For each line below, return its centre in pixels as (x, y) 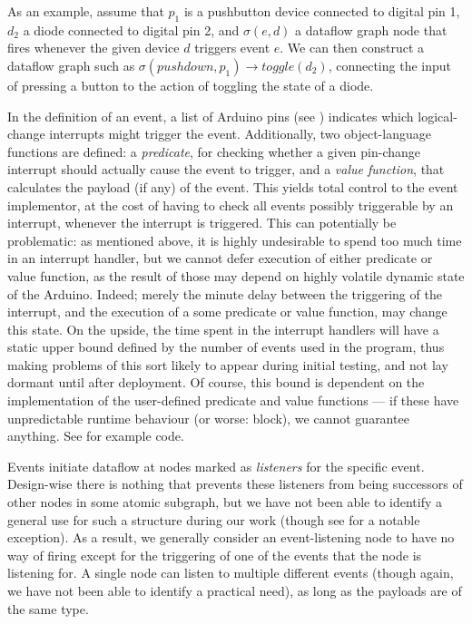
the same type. (48, 608)
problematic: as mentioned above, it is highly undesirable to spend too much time (235, 240)
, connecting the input (390, 65)
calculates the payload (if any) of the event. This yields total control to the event (233, 186)
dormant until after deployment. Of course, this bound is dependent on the (216, 382)
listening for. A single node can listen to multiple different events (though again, (231, 573)
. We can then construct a (352, 48)
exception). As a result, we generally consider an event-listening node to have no (231, 537)
